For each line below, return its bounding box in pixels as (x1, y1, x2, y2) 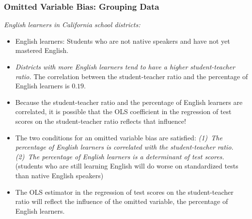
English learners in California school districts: (4, 19, 141, 30)
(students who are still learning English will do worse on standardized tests (15, 161, 238, 171)
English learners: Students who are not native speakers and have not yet (15, 35, 230, 46)
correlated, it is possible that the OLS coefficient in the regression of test (15, 106, 232, 117)
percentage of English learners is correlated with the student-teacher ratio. (15, 142, 234, 152)
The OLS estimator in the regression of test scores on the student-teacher (15, 186, 234, 197)
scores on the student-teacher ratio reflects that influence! (15, 116, 186, 126)
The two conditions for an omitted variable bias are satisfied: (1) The (15, 132, 222, 142)
